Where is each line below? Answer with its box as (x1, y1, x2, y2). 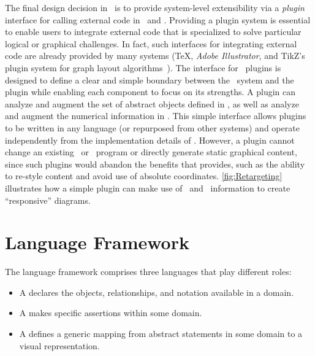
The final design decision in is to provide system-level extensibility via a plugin (5, 1, 305, 14)
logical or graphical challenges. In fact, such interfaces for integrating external (5, 37, 297, 50)
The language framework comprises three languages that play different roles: (5, 265, 292, 278)
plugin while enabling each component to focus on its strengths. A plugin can (5, 85, 296, 98)
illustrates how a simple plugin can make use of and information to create (5, 181, 290, 194)
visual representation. (19, 339, 100, 352)
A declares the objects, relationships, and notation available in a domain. (19, 285, 294, 298)
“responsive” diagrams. (5, 193, 91, 206)
